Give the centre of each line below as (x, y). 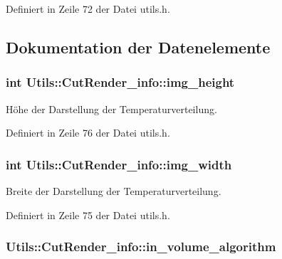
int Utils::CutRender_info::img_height (120, 82)
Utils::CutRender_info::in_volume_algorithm (141, 247)
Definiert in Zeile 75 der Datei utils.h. (88, 215)
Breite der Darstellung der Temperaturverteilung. (114, 191)
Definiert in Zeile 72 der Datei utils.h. (88, 9)
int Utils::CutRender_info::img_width (119, 164)
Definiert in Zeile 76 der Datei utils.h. (88, 133)
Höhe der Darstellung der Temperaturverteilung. (111, 109)
